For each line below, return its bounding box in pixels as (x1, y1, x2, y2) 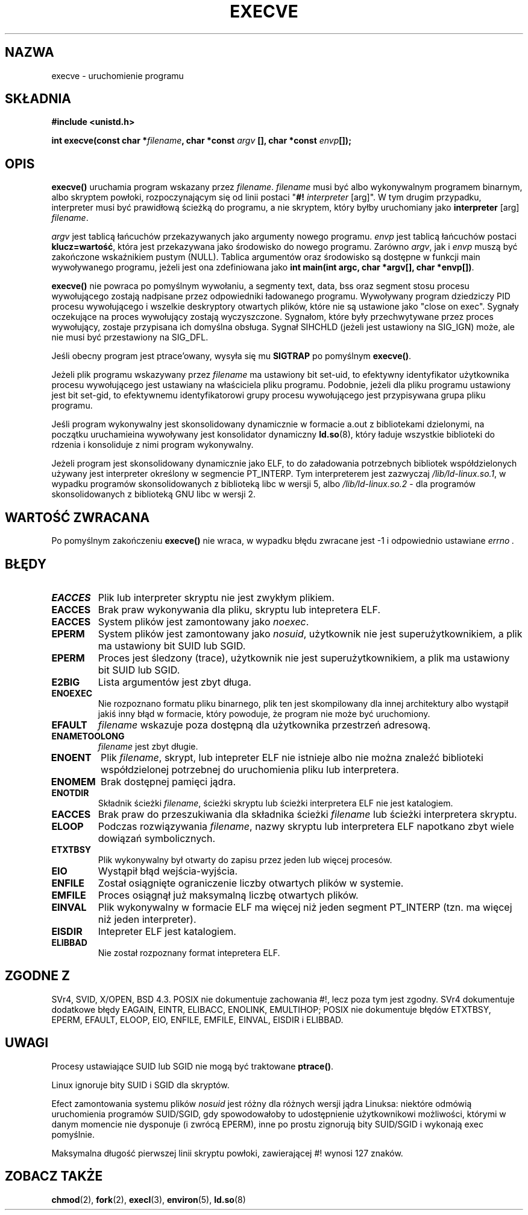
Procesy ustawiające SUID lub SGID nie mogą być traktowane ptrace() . (51, 1060, 334, 1071)
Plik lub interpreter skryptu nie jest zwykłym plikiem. (98, 591, 335, 604)
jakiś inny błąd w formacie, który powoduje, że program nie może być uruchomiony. (98, 708, 430, 719)
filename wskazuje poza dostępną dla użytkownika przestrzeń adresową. (98, 718, 431, 731)
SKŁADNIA (5, 91, 71, 107)
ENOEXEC (51, 687, 93, 698)
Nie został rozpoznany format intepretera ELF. (98, 947, 280, 958)
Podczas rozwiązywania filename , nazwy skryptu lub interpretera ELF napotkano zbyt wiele (98, 820, 514, 832)
